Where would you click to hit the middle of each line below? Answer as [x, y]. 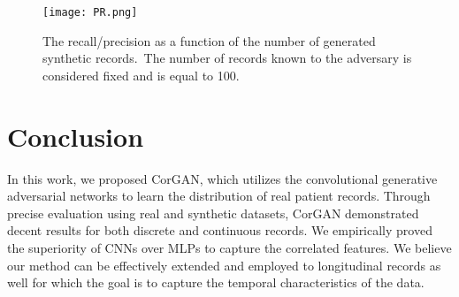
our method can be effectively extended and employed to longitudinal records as [224, 265]
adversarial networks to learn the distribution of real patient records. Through [219, 196]
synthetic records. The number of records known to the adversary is [227, 58]
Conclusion [76, 136]
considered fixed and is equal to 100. [141, 75]
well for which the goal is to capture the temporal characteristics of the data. [216, 282]
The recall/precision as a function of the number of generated [209, 40]
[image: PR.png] [90, 12]
